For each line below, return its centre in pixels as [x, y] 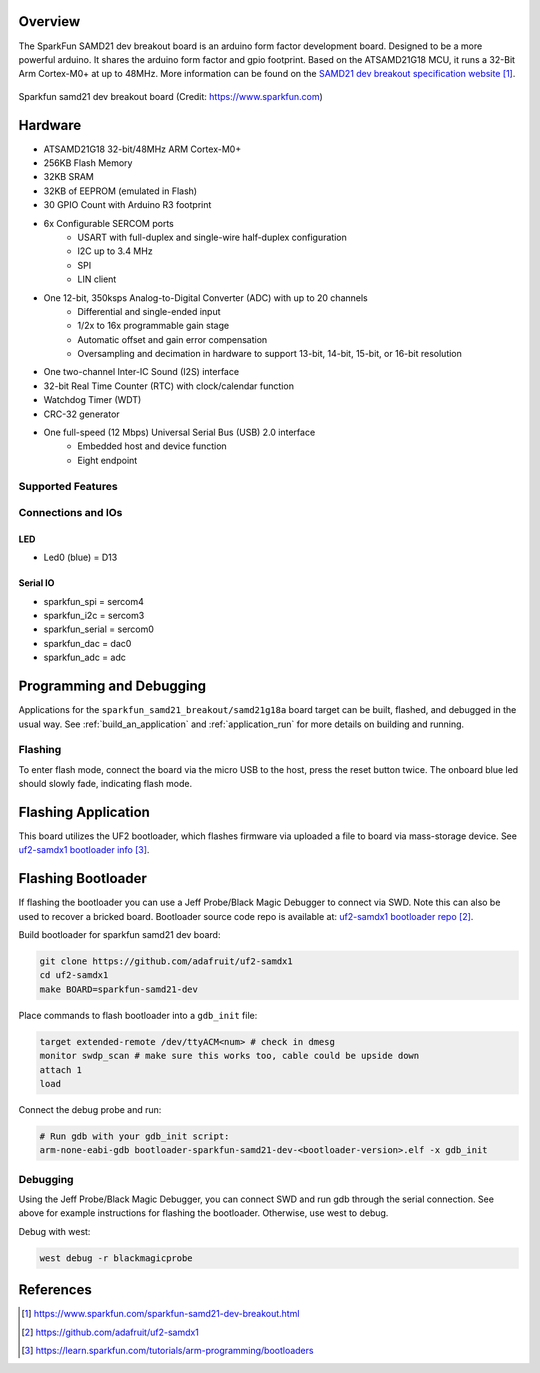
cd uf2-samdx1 [74, 975]
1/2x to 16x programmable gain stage [153, 326]
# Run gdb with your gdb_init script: [134, 1136]
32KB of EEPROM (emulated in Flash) [120, 191]
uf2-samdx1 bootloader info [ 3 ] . [84, 850]
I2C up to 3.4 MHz [115, 251]
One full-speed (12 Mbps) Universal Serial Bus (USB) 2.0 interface [179, 432]
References [55, 1290]
